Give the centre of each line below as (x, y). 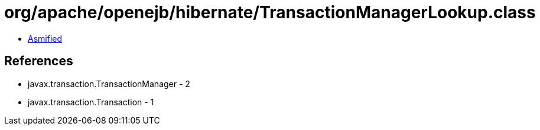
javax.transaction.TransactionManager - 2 (109, 84)
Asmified (45, 38)
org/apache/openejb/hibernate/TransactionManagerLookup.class (270, 12)
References (39, 61)
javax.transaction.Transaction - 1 (91, 102)
